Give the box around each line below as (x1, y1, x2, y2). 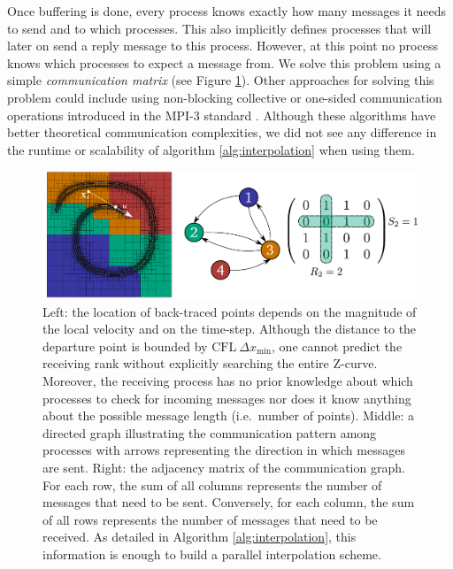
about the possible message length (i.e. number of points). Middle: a (42, 406, 415, 425)
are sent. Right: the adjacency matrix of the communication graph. (42, 458, 405, 476)
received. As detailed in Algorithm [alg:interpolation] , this (42, 527, 357, 546)
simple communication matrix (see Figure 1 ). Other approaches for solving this (7, 71, 434, 89)
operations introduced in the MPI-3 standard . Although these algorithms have (7, 105, 436, 124)
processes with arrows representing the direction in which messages (42, 441, 405, 459)
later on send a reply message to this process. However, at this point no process (7, 36, 438, 55)
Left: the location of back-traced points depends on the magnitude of (42, 302, 417, 320)
